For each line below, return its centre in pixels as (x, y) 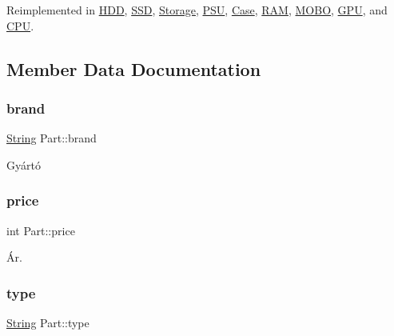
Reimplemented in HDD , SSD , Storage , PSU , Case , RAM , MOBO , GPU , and (197, 10)
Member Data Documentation (134, 68)
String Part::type (48, 322)
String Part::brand (52, 138)
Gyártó (24, 164)
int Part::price (41, 230)
